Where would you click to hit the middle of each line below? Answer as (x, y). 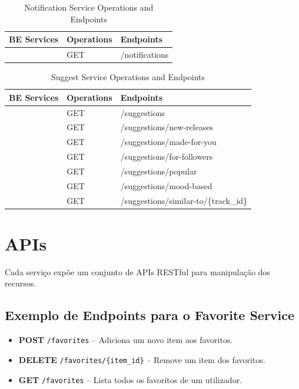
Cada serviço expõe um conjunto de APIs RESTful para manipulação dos (137, 271)
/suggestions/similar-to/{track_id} (184, 200)
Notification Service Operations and (89, 7)
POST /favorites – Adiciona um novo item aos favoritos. (126, 340)
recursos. (21, 283)
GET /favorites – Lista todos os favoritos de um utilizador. (130, 379)
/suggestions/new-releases (167, 127)
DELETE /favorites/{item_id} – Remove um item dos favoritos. (142, 359)
